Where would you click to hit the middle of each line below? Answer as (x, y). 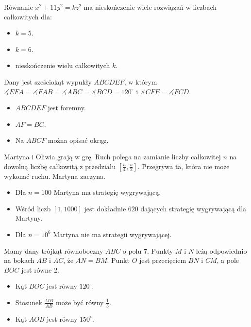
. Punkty (160, 250)
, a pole (228, 260)
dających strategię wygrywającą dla (193, 208)
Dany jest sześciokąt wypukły (48, 81)
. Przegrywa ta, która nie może (184, 166)
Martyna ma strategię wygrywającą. (107, 192)
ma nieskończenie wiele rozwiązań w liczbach (150, 7)
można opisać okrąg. (78, 140)
